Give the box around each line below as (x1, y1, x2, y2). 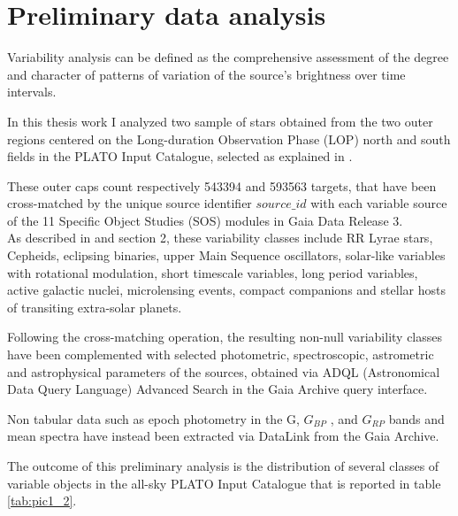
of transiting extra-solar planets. (7, 297, 182, 316)
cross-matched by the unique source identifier (7, 194, 252, 212)
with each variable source (310, 194, 447, 212)
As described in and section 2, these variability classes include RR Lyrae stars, (7, 228, 433, 247)
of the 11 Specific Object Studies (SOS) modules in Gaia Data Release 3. (7, 211, 403, 229)
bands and (388, 409, 445, 427)
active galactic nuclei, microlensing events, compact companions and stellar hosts (7, 281, 446, 299)
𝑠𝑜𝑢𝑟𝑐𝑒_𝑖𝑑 (256, 198, 307, 212)
